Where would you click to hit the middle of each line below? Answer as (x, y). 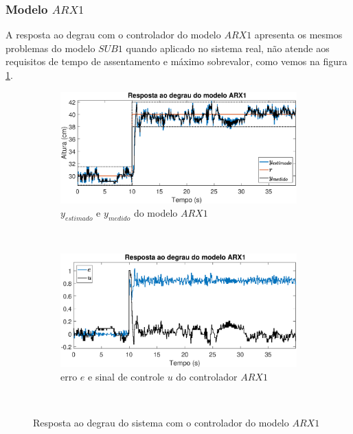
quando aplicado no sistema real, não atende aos (228, 48)
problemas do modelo (50, 48)
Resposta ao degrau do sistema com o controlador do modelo (161, 422)
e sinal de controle (126, 376)
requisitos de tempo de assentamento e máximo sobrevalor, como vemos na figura (176, 61)
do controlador (207, 376)
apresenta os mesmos (298, 35)
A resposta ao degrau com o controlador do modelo (113, 35)
